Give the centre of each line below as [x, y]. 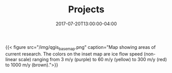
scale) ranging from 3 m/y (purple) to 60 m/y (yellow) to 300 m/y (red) [93, 59]
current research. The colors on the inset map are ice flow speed [74, 54]
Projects [86, 10]
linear [11, 59]
